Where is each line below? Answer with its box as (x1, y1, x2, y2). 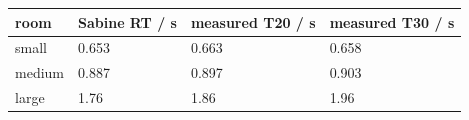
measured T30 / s (329, 11, 455, 32)
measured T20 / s (190, 11, 316, 32)
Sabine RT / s (78, 11, 177, 32)
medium (15, 62, 64, 83)
